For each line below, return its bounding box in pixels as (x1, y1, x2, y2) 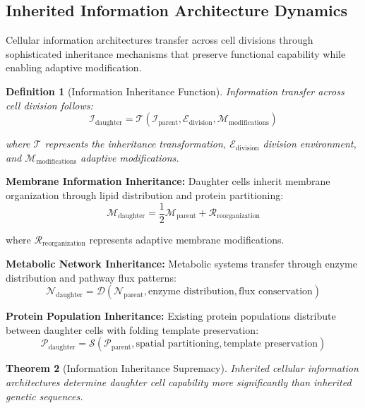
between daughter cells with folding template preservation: (6, 322, 259, 337)
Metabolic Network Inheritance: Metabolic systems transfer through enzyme (6, 256, 357, 271)
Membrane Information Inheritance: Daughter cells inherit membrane (6, 174, 330, 188)
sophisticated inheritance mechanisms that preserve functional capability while (6, 46, 346, 61)
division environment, (263, 136, 357, 151)
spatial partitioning (136, 339, 220, 349)
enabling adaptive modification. (6, 60, 142, 75)
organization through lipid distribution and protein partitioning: (6, 187, 284, 202)
